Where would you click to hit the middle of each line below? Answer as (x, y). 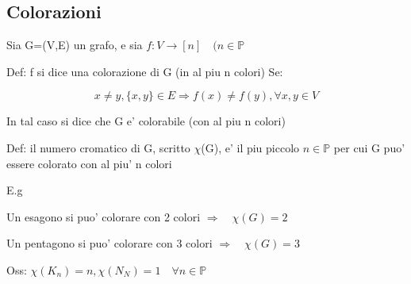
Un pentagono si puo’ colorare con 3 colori (109, 243)
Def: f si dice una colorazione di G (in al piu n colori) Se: (145, 71)
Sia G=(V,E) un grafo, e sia (75, 45)
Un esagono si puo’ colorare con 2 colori (104, 216)
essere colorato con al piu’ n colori (89, 163)
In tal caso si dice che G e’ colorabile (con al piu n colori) (146, 121)
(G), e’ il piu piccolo (250, 147)
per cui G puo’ (369, 147)
